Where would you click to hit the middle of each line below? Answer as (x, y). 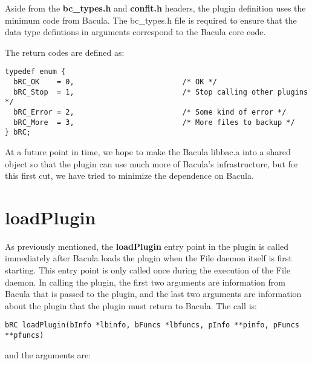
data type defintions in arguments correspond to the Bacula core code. (135, 32)
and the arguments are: (48, 354)
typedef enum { (35, 72)
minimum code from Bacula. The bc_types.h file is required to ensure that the (151, 20)
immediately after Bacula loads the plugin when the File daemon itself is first (148, 258)
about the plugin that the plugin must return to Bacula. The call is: (131, 305)
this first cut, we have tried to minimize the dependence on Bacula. (129, 176)
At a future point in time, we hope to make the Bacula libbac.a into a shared (148, 151)
